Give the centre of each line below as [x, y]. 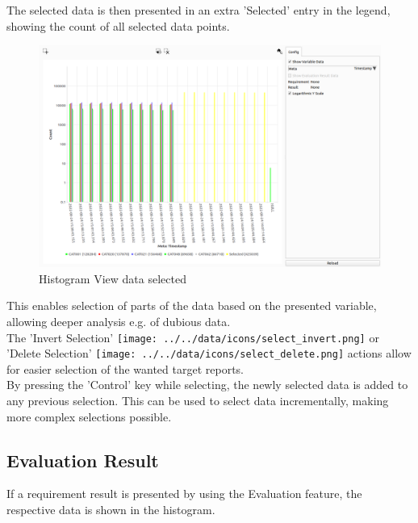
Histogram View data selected [113, 278]
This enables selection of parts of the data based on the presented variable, [192, 305]
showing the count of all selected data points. [118, 25]
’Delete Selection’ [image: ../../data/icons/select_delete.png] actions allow [209, 353]
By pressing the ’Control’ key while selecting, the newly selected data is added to [207, 385]
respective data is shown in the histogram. [111, 509]
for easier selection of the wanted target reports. [125, 368]
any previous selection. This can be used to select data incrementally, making [198, 400]
